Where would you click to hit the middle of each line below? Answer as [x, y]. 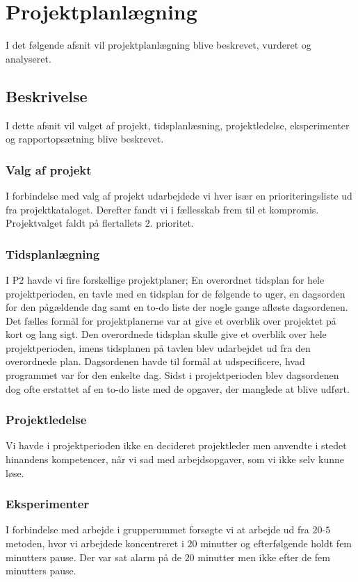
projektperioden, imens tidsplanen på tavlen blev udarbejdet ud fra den [158, 347]
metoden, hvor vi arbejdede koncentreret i [95, 543]
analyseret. [29, 58]
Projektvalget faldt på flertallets [74, 223]
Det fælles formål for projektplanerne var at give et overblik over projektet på [171, 320]
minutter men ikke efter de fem [264, 557]
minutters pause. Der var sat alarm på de [93, 557]
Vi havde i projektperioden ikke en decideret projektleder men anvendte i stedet [176, 445]
